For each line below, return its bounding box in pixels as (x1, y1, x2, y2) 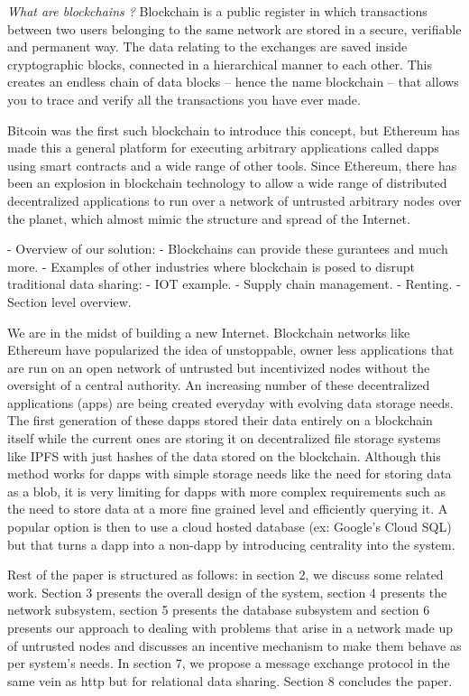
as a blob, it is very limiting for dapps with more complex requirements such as (7, 481, 446, 500)
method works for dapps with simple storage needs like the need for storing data (7, 464, 452, 483)
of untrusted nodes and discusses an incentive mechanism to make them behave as (7, 636, 462, 654)
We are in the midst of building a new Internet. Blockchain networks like (7, 322, 410, 341)
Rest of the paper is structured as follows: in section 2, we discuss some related (7, 565, 444, 584)
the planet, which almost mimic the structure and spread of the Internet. (7, 209, 410, 227)
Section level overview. (7, 292, 132, 311)
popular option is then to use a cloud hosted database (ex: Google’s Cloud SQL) (7, 517, 452, 536)
